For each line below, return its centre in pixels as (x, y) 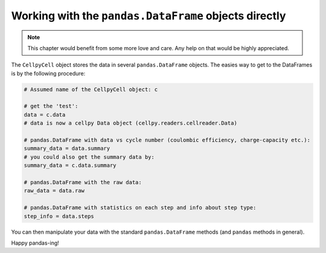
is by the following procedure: (48, 73)
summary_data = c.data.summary (70, 165)
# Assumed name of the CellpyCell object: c (91, 89)
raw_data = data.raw (54, 191)
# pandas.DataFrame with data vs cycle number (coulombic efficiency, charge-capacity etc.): (167, 140)
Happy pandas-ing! (35, 243)
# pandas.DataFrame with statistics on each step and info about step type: (140, 208)
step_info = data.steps (59, 216)
